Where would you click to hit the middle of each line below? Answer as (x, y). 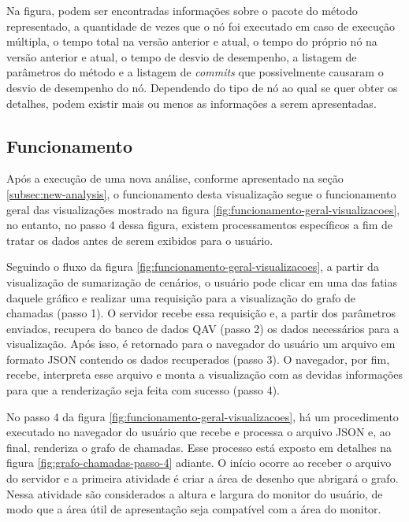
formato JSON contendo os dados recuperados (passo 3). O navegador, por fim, (198, 359)
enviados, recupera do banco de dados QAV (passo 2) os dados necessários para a (203, 328)
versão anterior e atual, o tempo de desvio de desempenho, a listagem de (182, 56)
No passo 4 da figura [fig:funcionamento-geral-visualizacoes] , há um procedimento (203, 416)
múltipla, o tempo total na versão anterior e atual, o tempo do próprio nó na (192, 41)
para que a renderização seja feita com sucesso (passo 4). (143, 390)
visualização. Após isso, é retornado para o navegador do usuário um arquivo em (201, 344)
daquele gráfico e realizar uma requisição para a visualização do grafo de (181, 297)
